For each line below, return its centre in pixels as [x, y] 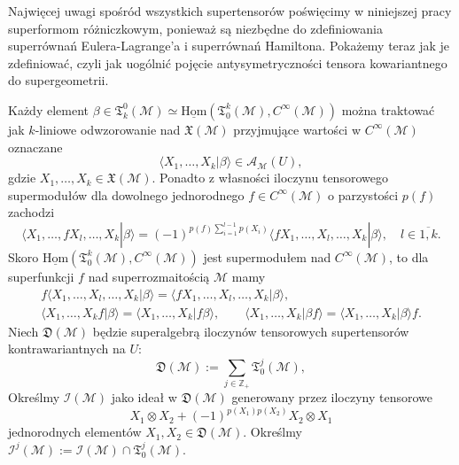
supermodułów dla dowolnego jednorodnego [126, 194]
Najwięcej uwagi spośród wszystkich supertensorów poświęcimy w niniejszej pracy [230, 11]
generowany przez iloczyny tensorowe [332, 397]
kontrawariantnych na [67, 349]
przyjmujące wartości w [297, 129]
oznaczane [35, 147]
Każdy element [48, 109]
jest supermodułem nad [267, 256]
